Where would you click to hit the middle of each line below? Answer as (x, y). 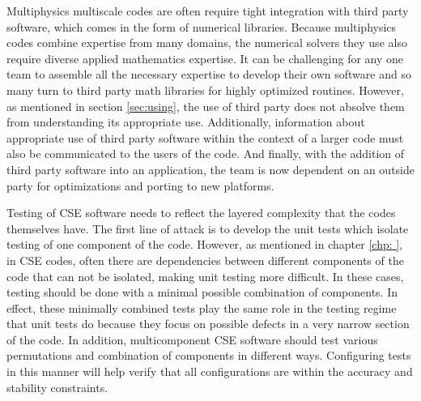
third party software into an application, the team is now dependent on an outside (210, 169)
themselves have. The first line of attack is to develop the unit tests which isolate (208, 228)
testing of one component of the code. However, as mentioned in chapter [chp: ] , (205, 244)
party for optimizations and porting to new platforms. (140, 185)
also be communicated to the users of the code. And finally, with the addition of (206, 154)
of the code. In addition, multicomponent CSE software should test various (192, 339)
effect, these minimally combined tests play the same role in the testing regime (202, 307)
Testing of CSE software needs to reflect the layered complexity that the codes (201, 213)
